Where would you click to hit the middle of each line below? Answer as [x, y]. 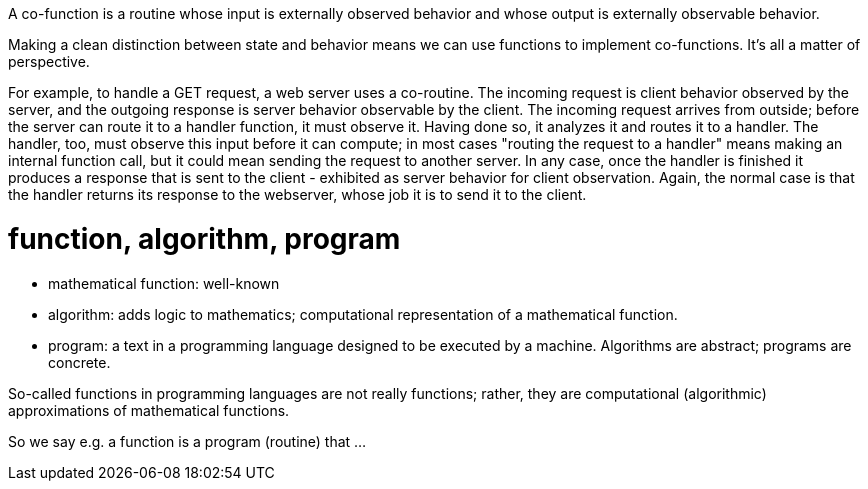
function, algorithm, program [204, 238]
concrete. [79, 362]
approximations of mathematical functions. [149, 410]
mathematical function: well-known [164, 283]
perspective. [49, 61]
